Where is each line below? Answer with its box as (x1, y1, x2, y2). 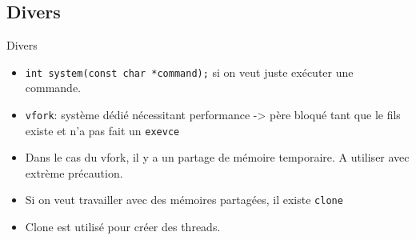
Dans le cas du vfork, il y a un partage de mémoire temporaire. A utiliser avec (25, 149, 410, 166)
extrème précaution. (25, 164, 123, 181)
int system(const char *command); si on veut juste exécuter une (25, 63, 354, 80)
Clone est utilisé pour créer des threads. (25, 218, 221, 234)
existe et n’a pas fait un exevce (25, 122, 180, 138)
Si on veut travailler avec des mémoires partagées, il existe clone (25, 191, 343, 208)
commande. (25, 79, 82, 96)
